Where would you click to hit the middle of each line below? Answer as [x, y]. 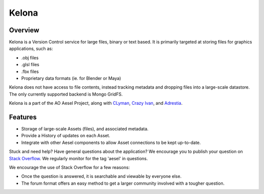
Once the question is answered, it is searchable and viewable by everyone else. [101, 176]
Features [23, 117]
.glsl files [30, 65]
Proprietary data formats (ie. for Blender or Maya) [71, 78]
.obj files [30, 58]
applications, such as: [31, 48]
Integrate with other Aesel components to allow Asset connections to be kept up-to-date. [111, 143]
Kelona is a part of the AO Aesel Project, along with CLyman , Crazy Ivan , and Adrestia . [96, 103]
